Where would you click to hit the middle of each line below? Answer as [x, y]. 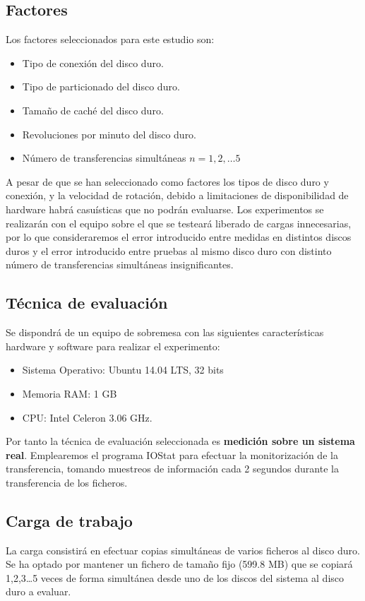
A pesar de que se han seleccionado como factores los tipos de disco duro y [167, 181]
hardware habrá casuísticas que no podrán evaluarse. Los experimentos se [165, 209]
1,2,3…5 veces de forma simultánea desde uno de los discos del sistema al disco [175, 577]
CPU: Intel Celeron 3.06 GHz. [87, 417]
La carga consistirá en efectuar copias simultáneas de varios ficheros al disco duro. [183, 550]
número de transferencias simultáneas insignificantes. [120, 264]
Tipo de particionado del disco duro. [101, 87]
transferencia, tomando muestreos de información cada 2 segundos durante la [172, 469]
